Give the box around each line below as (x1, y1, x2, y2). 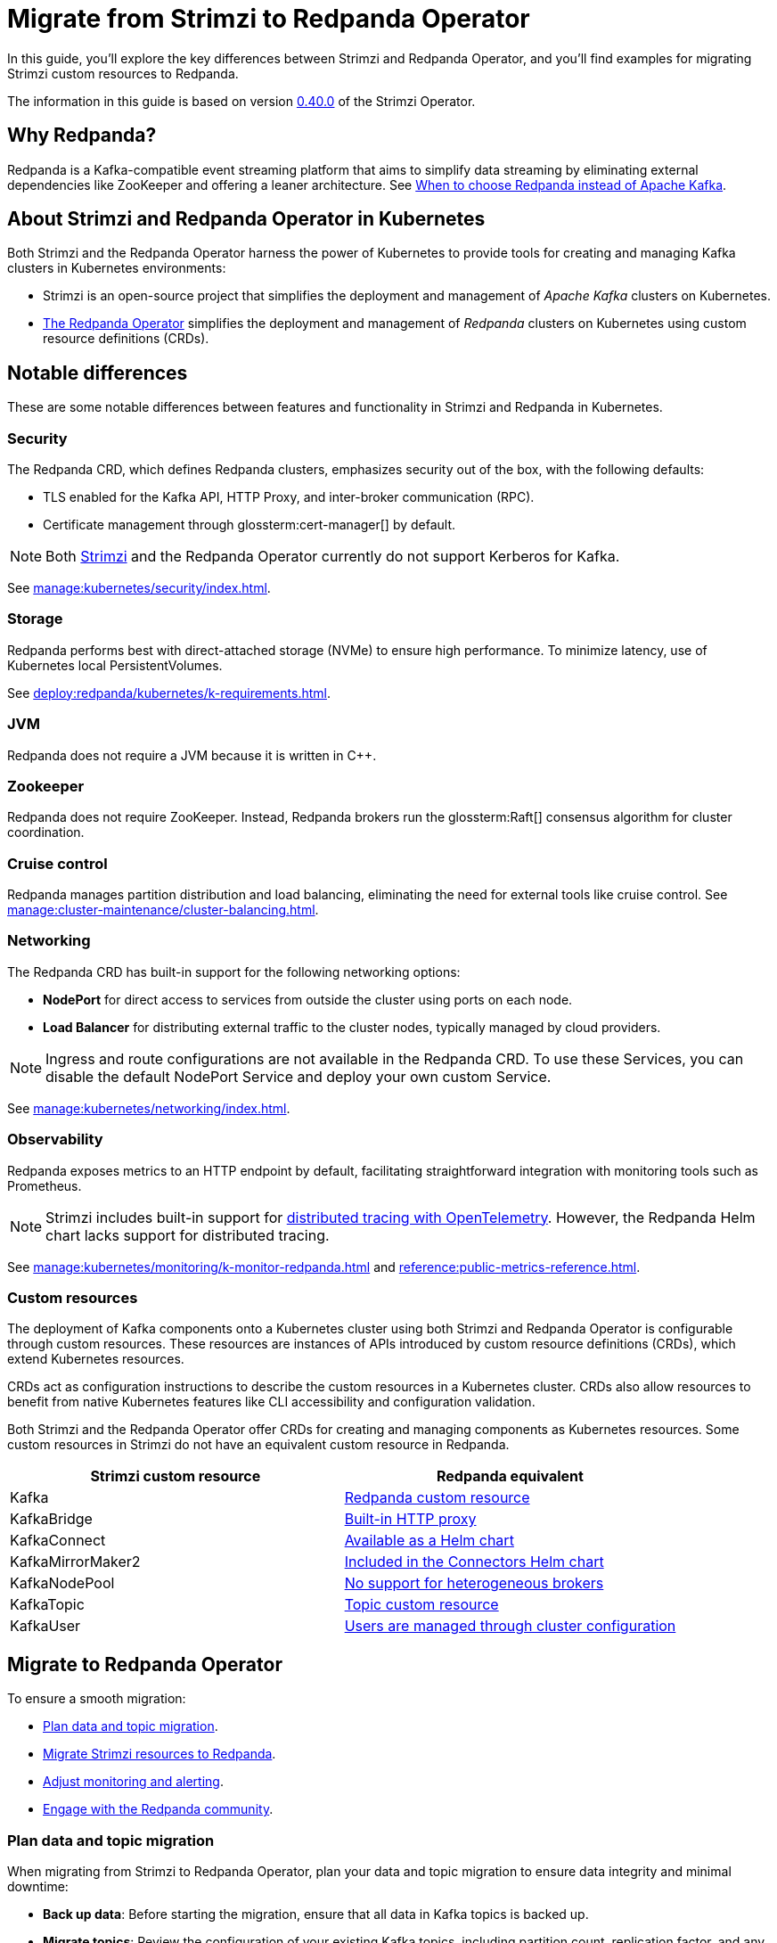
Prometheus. (7, 1177, 82, 1193)
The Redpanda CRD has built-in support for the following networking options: (7, 963, 461, 980)
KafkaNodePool (10, 1574, 115, 1593)
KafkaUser (10, 1617, 81, 1636)
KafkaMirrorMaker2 (10, 1553, 141, 1571)
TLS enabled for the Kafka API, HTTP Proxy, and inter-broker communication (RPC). (43, 489, 535, 505)
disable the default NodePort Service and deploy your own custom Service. (45, 1067, 552, 1086)
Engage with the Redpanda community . (43, 1801, 274, 1817)
